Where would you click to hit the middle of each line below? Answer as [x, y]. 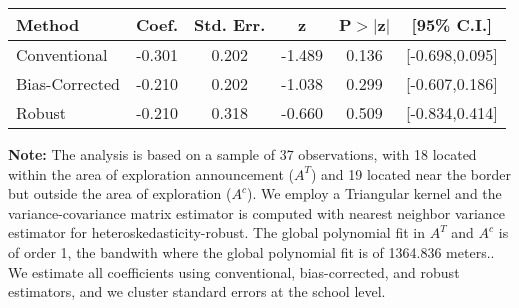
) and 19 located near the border [410, 173]
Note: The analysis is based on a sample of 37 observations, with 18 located [242, 154]
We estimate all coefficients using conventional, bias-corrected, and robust [234, 271]
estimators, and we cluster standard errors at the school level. [197, 291]
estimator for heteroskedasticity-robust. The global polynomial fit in [216, 232]
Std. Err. [230, 24]
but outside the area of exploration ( [120, 193]
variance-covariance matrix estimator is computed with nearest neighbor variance [257, 212]
